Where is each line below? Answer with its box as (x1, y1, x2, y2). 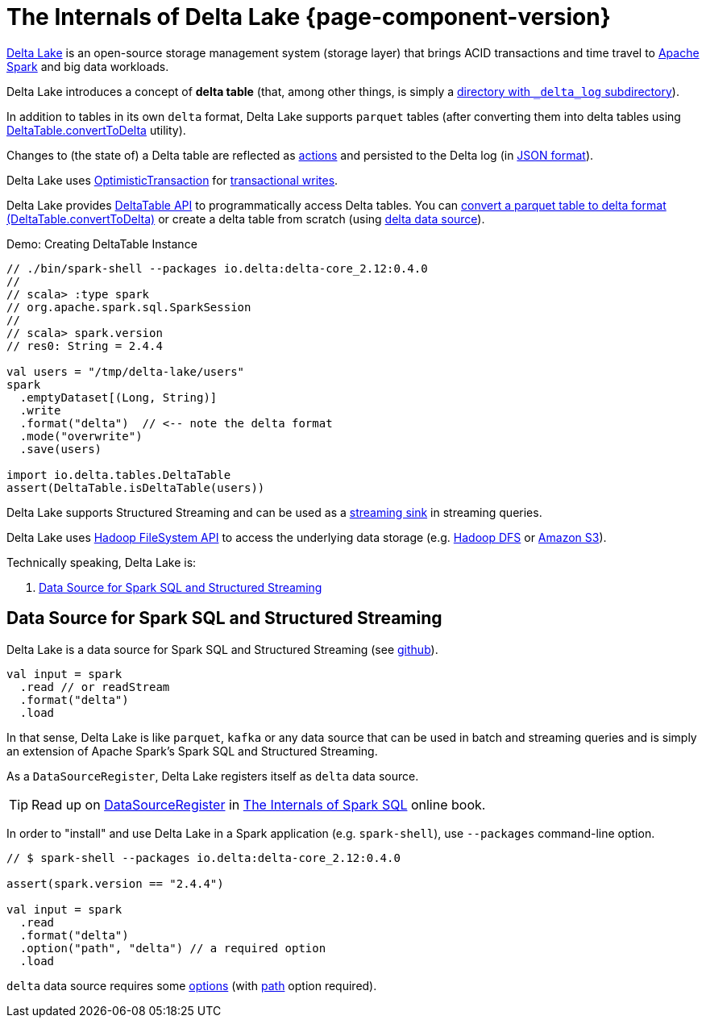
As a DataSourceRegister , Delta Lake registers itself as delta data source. (6, 768, 419, 783)
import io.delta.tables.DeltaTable (6, 468, 231, 481)
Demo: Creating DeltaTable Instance (6, 236, 197, 251)
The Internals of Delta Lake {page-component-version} (6, 3, 611, 31)
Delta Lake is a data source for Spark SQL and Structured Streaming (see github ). (6, 642, 438, 656)
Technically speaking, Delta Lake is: (6, 555, 197, 569)
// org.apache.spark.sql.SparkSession (6, 300, 251, 314)
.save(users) (19, 442, 102, 456)
